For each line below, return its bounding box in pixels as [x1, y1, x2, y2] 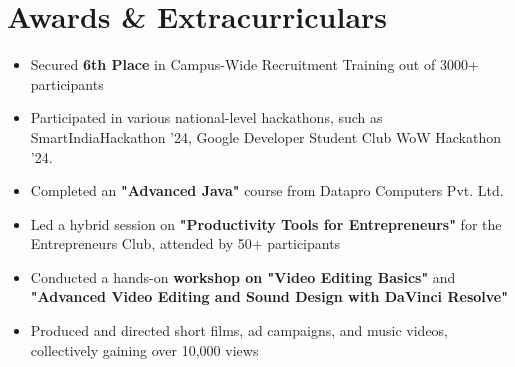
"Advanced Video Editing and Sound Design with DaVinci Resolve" [30, 286, 508, 307]
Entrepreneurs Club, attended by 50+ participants [30, 233, 341, 254]
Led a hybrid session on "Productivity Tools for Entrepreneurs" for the [30, 213, 502, 234]
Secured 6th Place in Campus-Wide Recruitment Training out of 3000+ [30, 54, 479, 75]
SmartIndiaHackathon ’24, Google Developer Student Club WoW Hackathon [30, 126, 501, 147]
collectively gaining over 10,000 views [30, 339, 259, 360]
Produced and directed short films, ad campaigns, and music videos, [30, 320, 449, 341]
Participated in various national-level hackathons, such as [30, 107, 383, 128]
